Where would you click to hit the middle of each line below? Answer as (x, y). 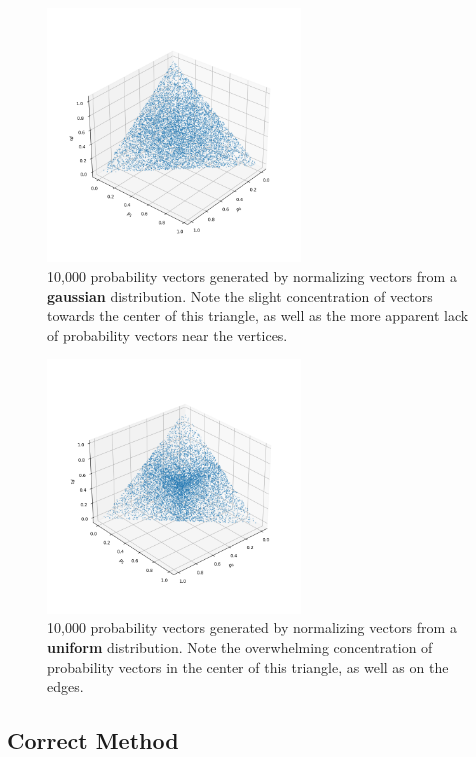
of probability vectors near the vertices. (167, 334)
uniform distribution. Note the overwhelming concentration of (240, 646)
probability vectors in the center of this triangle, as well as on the (248, 666)
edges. (65, 686)
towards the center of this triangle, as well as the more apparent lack (258, 315)
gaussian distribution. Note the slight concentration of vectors (240, 295)
